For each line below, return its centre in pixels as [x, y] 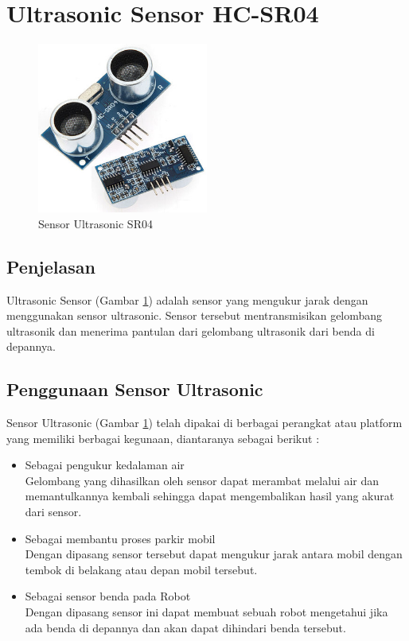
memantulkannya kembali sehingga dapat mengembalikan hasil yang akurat [210, 496]
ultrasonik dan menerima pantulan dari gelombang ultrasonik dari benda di [191, 330]
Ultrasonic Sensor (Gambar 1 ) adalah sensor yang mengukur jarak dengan [187, 299]
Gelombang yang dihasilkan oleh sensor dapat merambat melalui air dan [202, 480]
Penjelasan [51, 266]
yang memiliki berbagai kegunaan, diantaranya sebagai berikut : [163, 438]
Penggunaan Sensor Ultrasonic [135, 389]
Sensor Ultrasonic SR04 [95, 223]
